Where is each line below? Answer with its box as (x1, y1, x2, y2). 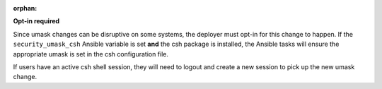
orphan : (13, 4, 37, 12)
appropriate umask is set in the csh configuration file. (13, 49, 169, 58)
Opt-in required (13, 17, 60, 25)
